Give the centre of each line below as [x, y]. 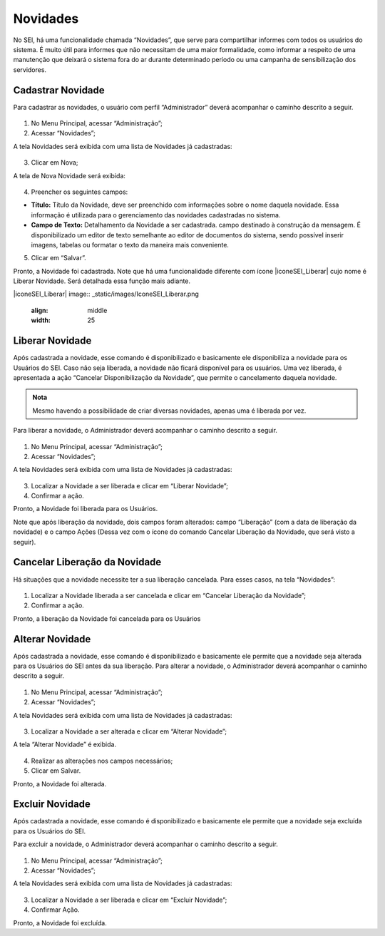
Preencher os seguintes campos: [79, 192]
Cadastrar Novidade [59, 90]
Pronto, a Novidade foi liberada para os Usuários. [86, 509]
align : [40, 310]
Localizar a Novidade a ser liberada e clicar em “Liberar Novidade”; [129, 485]
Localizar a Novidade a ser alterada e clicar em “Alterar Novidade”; [129, 731]
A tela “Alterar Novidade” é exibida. [65, 744]
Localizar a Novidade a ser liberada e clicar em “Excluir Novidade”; [129, 900]
